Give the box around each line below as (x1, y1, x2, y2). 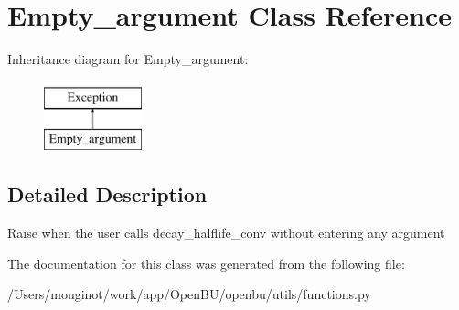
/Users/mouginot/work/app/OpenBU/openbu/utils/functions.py (7, 284, 371, 304)
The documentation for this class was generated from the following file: (7, 253, 405, 273)
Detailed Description (7, 180, 208, 208)
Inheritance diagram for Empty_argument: (7, 49, 249, 69)
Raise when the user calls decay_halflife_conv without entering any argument (7, 223, 445, 242)
